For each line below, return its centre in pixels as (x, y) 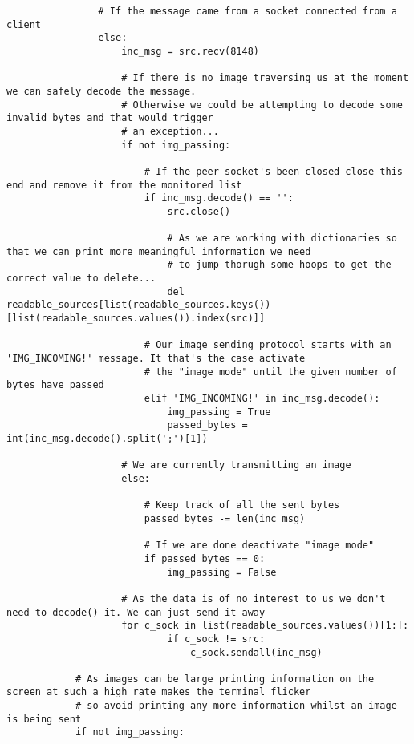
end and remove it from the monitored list (124, 185)
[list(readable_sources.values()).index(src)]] (136, 319)
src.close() (199, 211)
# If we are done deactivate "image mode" (259, 546)
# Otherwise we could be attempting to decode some (262, 105)
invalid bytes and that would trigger (110, 118)
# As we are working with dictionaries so (282, 239)
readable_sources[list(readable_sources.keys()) (139, 305)
